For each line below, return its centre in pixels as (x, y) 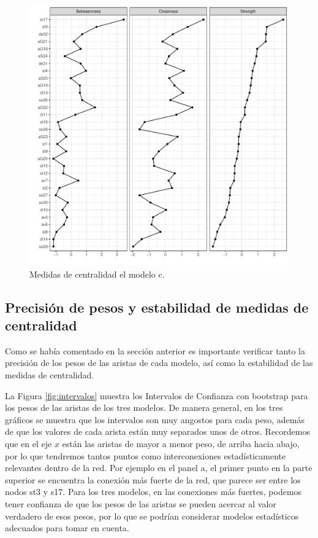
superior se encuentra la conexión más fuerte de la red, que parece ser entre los (153, 479)
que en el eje (28, 443)
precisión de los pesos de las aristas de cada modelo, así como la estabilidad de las (159, 363)
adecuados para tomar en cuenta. (67, 528)
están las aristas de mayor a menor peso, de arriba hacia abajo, (181, 443)
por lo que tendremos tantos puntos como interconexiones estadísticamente (146, 455)
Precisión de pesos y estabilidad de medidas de (157, 307)
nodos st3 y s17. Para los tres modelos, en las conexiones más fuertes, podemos (153, 492)
